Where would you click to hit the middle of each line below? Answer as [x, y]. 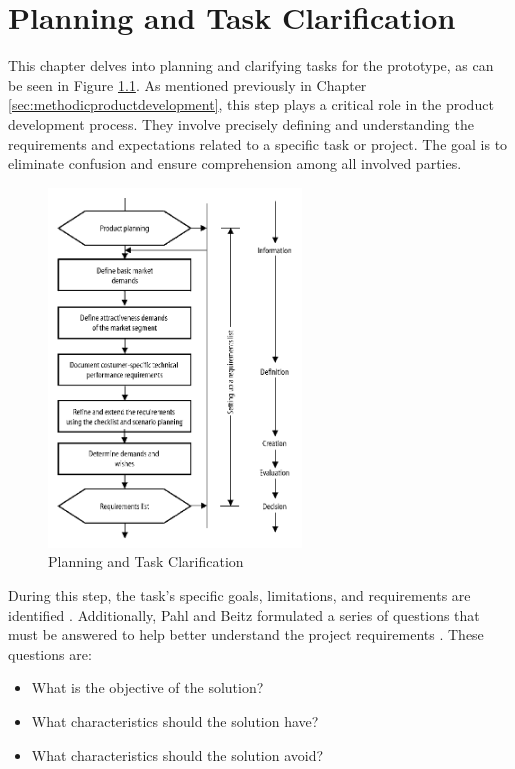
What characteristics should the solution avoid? [177, 754]
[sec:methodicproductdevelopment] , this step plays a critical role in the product [251, 104]
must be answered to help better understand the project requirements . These [246, 634]
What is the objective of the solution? [147, 687]
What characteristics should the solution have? [175, 720]
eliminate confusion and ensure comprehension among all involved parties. [235, 163]
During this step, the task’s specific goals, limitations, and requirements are [239, 594]
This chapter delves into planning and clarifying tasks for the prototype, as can [251, 65]
